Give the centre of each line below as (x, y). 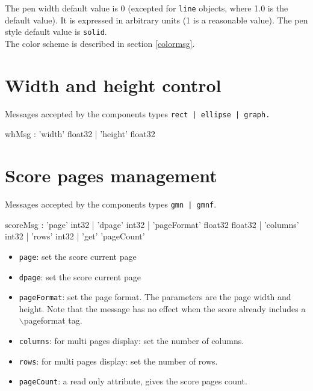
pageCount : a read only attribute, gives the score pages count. (133, 381)
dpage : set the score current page (80, 276)
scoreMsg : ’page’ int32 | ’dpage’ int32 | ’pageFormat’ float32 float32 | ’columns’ (152, 224)
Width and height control (113, 85)
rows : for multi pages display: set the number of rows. (118, 361)
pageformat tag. (53, 320)
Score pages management (111, 175)
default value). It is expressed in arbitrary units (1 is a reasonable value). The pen (156, 20)
